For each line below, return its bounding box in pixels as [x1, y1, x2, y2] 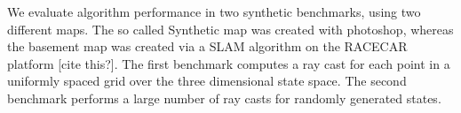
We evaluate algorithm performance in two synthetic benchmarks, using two [7, 3, 421, 20]
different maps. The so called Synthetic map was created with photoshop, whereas [7, 19, 454, 38]
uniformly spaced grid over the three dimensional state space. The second [7, 72, 407, 90]
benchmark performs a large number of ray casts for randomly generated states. [7, 88, 441, 107]
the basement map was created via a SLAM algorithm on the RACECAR [7, 37, 408, 56]
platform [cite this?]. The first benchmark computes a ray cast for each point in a [7, 54, 450, 72]
